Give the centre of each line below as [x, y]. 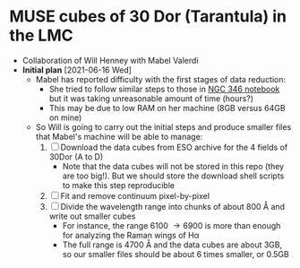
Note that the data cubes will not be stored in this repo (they [173, 166]
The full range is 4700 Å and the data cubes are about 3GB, [172, 245]
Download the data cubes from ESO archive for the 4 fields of [174, 147]
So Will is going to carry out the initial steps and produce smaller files [163, 126]
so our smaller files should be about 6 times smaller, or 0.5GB [176, 254]
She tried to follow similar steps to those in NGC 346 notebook [164, 89]
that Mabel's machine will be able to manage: [119, 136]
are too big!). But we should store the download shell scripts [173, 176]
